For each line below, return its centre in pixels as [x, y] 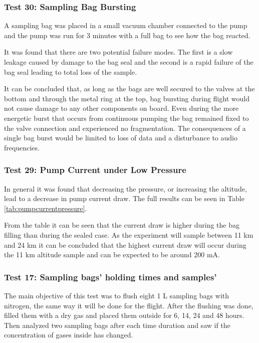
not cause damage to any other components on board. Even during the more [121, 108]
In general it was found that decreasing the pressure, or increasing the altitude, [125, 188]
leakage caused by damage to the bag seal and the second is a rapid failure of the [129, 62]
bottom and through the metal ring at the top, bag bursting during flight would [127, 98]
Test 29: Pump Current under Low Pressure [95, 170]
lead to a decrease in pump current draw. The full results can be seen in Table [124, 198]
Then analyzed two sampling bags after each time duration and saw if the [117, 325]
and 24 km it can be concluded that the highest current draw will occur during [125, 244]
